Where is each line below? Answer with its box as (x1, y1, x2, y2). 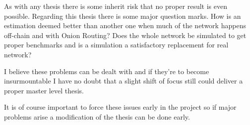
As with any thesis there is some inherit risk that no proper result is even (4, 1, 227, 11)
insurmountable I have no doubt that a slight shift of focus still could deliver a (4, 76, 243, 86)
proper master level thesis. (4, 85, 84, 95)
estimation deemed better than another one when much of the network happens (4, 20, 246, 31)
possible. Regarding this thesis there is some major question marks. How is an (4, 10, 241, 21)
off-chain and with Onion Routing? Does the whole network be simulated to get (4, 30, 247, 40)
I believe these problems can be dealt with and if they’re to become (4, 66, 209, 76)
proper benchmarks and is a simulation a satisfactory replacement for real (4, 40, 229, 50)
